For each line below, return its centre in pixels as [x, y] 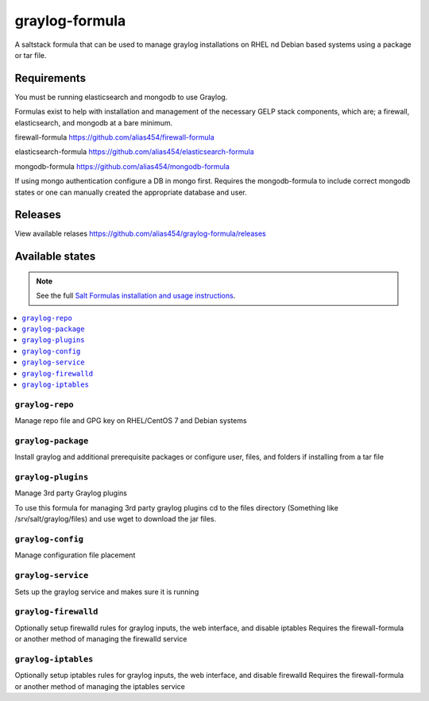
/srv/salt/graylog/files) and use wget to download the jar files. [116, 519]
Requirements [50, 78]
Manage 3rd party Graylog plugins [71, 493]
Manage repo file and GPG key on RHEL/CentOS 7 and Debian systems [131, 421]
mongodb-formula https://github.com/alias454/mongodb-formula [122, 166]
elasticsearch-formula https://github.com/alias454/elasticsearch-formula [134, 152]
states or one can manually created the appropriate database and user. [131, 192]
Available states [55, 257]
